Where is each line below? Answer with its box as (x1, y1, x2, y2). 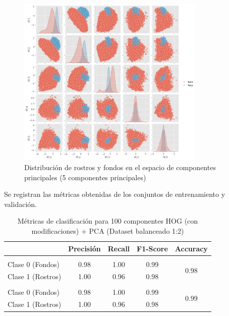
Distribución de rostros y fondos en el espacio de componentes (24, 162, 216, 172)
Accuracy (175, 243, 208, 253)
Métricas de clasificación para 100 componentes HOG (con (17, 216, 198, 226)
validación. (4, 198, 37, 209)
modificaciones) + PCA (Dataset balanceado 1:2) (31, 225, 184, 236)
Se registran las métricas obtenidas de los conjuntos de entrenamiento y (4, 189, 225, 199)
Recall (107, 243, 130, 253)
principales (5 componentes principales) (24, 172, 146, 182)
